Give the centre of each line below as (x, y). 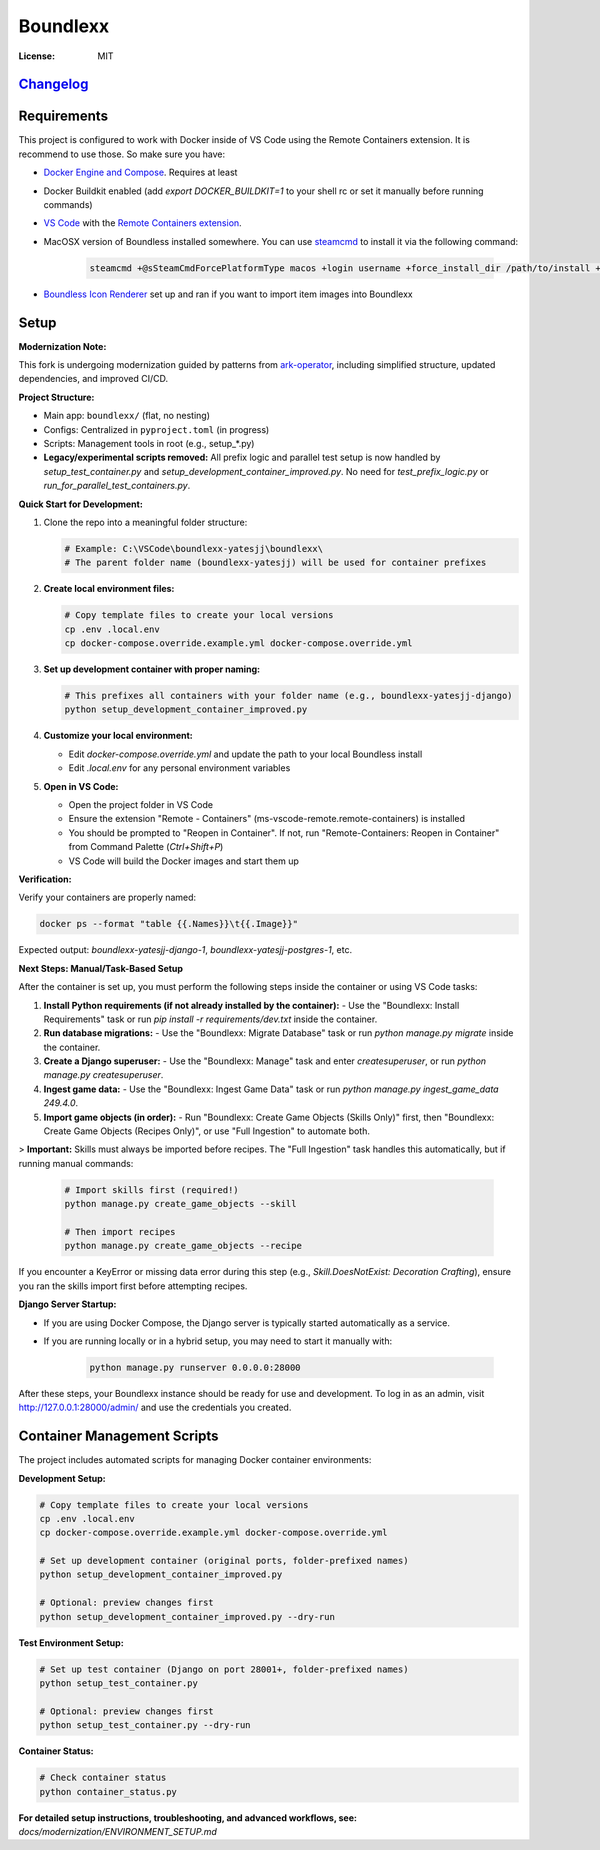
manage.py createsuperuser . (103, 1075)
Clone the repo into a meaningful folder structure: (145, 522)
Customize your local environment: (118, 736)
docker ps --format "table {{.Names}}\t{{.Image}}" (169, 924)
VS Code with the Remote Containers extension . (142, 223)
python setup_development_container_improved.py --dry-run (187, 1616)
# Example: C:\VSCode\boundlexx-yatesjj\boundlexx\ (194, 548)
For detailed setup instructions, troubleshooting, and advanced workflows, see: (187, 1817)
